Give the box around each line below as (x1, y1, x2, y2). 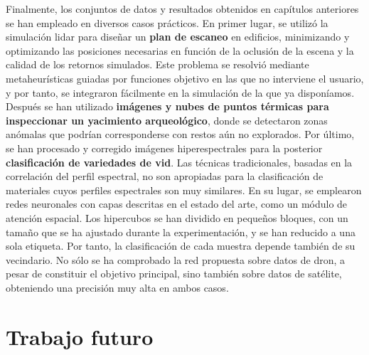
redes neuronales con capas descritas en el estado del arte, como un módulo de (6, 196, 348, 211)
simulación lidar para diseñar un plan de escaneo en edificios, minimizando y (6, 29, 350, 44)
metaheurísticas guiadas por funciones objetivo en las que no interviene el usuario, (6, 70, 364, 85)
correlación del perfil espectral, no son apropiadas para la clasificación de (6, 169, 323, 184)
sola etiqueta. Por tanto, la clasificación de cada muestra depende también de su (6, 238, 355, 253)
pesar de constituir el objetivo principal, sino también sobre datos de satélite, (6, 266, 342, 281)
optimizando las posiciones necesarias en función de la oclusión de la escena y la (6, 43, 354, 58)
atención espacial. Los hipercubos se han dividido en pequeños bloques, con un (6, 210, 348, 225)
